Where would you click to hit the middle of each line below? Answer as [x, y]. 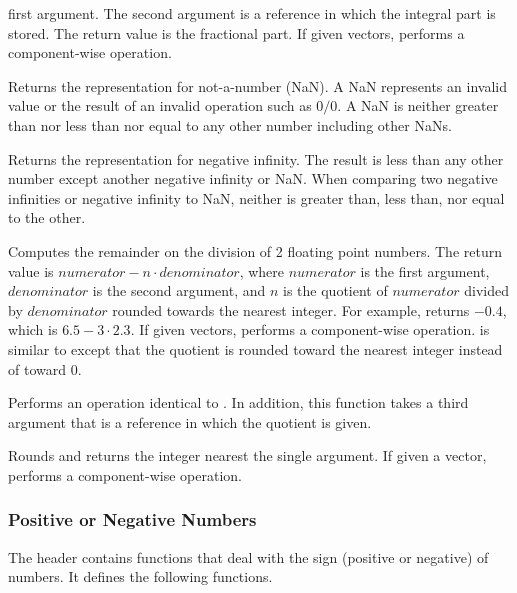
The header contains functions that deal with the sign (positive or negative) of [248, 556]
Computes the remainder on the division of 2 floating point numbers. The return [255, 250]
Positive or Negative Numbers [132, 519]
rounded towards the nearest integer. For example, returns [291, 309]
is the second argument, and [179, 290]
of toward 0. [45, 368]
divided [486, 290]
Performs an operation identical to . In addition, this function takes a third [238, 402]
